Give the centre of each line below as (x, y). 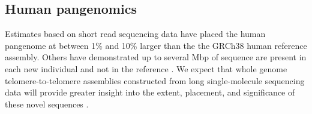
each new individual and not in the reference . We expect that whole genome (146, 68)
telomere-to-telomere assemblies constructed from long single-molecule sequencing (155, 80)
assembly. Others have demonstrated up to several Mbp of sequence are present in (156, 57)
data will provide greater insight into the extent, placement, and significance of (150, 92)
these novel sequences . (47, 104)
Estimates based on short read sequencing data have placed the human (135, 34)
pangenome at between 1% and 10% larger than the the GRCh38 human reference (156, 45)
